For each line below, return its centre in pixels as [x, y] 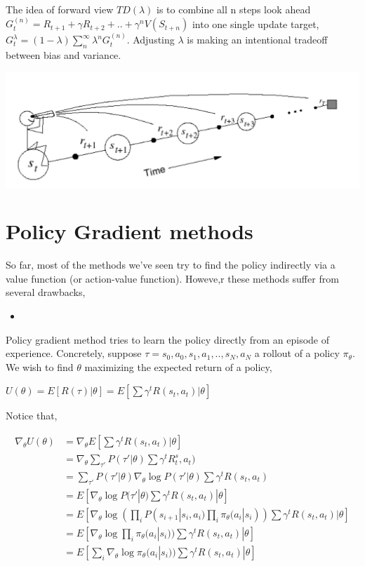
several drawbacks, [46, 292]
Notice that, [32, 416]
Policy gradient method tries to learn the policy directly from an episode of [168, 339]
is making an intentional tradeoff [257, 40]
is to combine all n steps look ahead [234, 9]
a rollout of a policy [297, 353]
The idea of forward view [60, 9]
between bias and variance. [64, 55]
